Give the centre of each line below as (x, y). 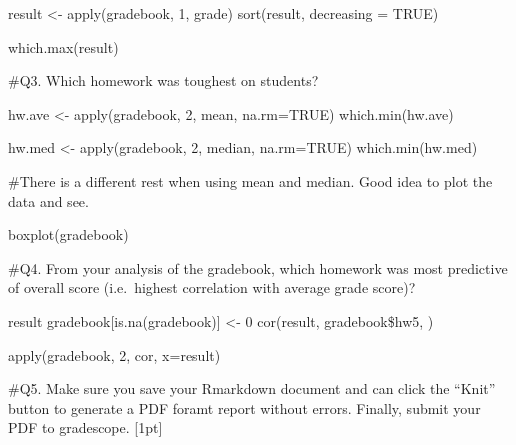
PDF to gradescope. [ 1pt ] (85, 427)
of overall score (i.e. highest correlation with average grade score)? (212, 287)
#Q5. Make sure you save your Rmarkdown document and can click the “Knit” (252, 388)
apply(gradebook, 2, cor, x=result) (114, 354)
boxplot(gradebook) (68, 234)
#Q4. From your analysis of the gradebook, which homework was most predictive (258, 267)
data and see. (48, 200)
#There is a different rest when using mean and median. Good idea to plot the (250, 180)
